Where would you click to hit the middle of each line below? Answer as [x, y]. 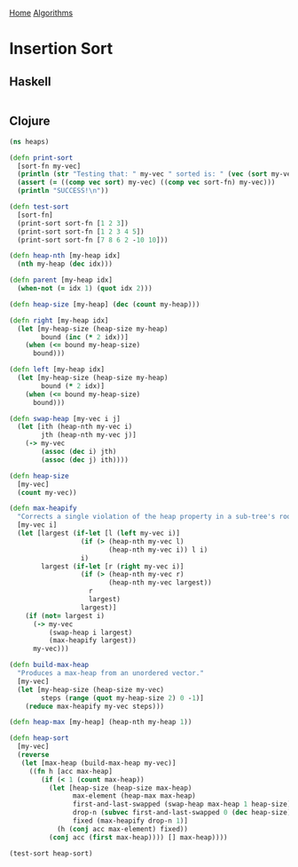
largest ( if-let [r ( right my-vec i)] [113, 566]
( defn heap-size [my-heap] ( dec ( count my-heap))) [105, 304]
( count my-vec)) [47, 492]
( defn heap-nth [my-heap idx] [65, 256]
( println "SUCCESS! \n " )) [63, 191]
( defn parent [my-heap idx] [61, 280]
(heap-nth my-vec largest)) [160, 583]
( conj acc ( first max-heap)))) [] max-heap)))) [138, 837]
